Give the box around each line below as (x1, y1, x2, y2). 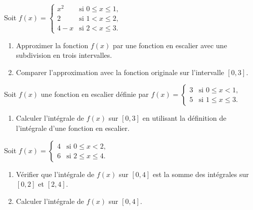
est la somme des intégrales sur (153, 168, 249, 179)
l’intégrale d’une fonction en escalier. (16, 123, 130, 133)
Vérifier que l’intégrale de (16, 168, 95, 179)
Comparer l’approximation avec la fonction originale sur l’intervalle (16, 66, 224, 77)
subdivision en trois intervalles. (16, 50, 112, 60)
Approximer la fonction (16, 40, 89, 50)
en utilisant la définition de (142, 113, 227, 123)
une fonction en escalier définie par (40, 89, 149, 99)
